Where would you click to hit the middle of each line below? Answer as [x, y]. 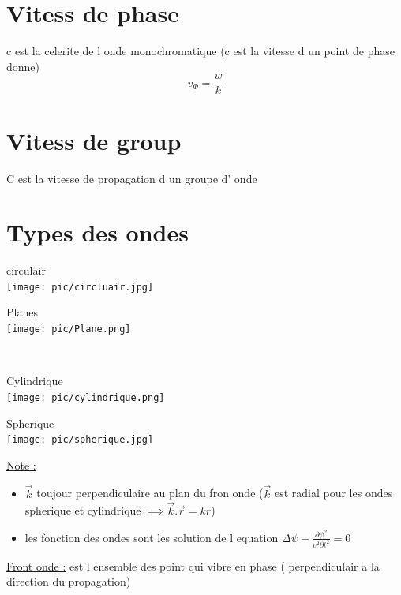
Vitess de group [94, 140]
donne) [23, 66]
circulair [26, 270]
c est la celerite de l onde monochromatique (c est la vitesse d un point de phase [200, 51]
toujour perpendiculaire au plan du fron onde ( [150, 493]
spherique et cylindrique [83, 510]
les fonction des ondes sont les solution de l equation [152, 537]
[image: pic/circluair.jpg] [80, 287]
